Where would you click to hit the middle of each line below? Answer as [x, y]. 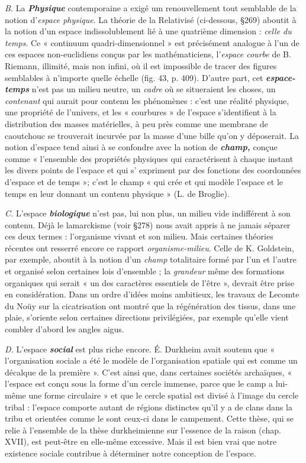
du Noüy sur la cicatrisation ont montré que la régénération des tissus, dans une [150, 305]
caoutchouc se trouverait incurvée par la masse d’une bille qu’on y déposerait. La [152, 135]
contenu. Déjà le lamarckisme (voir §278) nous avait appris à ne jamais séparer [148, 224]
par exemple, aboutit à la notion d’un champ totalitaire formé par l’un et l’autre [151, 259]
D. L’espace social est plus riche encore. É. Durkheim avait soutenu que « [140, 349]
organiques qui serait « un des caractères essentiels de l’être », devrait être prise [149, 282]
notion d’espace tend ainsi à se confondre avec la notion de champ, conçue [141, 147]
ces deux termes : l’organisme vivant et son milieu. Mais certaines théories [139, 236]
